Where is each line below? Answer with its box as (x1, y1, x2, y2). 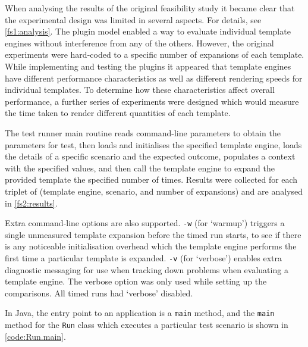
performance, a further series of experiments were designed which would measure (5, 95, 299, 107)
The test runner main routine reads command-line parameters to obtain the (5, 126, 281, 139)
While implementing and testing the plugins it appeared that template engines (5, 60, 291, 72)
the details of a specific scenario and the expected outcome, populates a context (5, 150, 296, 162)
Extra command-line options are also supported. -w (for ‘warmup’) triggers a (5, 217, 285, 229)
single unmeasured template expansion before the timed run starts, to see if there (5, 228, 301, 240)
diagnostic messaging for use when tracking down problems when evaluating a (5, 263, 288, 276)
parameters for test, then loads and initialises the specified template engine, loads (5, 138, 302, 151)
